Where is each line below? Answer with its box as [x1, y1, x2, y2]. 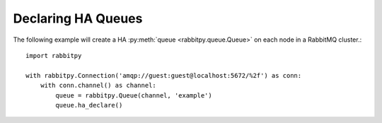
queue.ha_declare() [55, 101, 123, 109]
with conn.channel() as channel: [40, 81, 157, 90]
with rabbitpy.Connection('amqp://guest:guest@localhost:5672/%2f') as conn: [25, 71, 302, 79]
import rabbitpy [25, 52, 82, 59]
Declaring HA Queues [13, 11, 143, 26]
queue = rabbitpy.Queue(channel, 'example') [55, 91, 212, 99]
